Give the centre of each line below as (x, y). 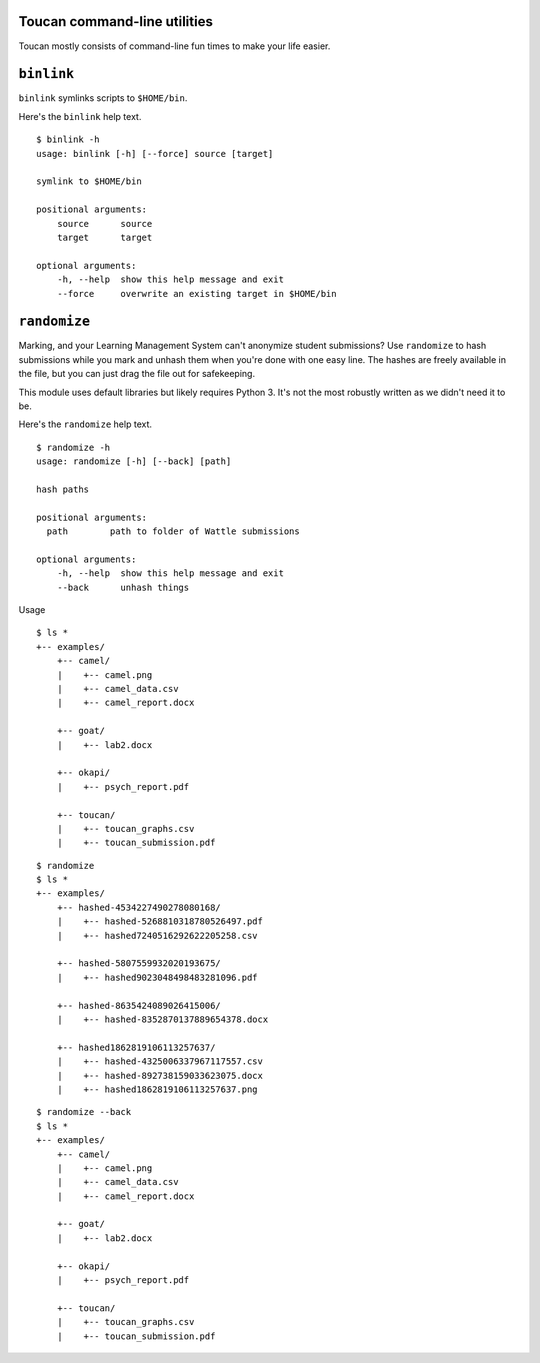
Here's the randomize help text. (85, 424)
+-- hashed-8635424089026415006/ (139, 1005)
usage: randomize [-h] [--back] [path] (134, 461)
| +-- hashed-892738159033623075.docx (160, 1075)
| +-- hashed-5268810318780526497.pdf (160, 921)
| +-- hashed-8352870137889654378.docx (162, 1019)
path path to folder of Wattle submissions (173, 531)
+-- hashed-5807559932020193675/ (139, 963)
